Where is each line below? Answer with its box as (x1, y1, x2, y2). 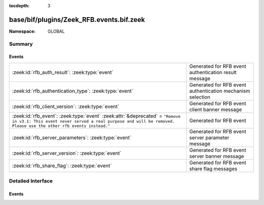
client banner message (189, 106, 242, 113)
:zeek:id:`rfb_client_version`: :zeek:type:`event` (12, 103, 119, 110)
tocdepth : (9, 3, 30, 8)
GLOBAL (47, 28, 65, 34)
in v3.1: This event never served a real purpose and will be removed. (12, 119, 175, 124)
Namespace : (9, 28, 36, 34)
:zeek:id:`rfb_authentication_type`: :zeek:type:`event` (12, 87, 133, 94)
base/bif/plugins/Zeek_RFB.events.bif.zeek (9, 15, 145, 24)
